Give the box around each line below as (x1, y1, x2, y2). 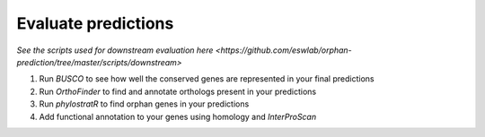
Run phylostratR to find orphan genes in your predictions (39, 98, 250, 109)
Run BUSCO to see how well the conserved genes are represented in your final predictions (39, 73, 375, 84)
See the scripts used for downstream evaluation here (16, 45, 214, 56)
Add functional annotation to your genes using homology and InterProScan (39, 111, 317, 122)
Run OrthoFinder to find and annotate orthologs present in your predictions (39, 86, 317, 97)
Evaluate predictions (16, 13, 174, 33)
